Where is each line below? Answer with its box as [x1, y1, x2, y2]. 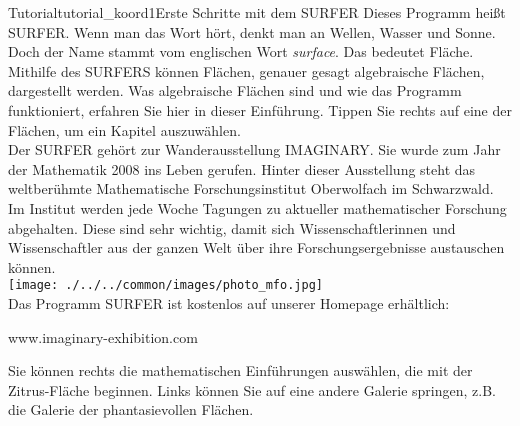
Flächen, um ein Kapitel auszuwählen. [8, 119, 241, 140]
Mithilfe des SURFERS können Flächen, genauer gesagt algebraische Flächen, [8, 60, 485, 81]
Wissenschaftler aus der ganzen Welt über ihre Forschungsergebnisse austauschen [8, 237, 505, 258]
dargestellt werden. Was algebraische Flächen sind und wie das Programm [8, 80, 462, 101]
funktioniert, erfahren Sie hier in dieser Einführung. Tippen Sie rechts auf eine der [8, 99, 512, 120]
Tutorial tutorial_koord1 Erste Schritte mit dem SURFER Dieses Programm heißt [8, 2, 506, 22]
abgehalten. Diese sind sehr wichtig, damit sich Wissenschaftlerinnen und [8, 217, 456, 238]
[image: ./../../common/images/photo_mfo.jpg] [8, 278, 323, 293]
